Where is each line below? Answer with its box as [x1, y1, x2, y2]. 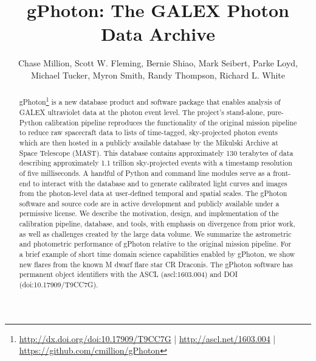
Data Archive [101, 21, 215, 46]
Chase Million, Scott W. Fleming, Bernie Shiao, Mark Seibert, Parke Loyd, [18, 57, 298, 69]
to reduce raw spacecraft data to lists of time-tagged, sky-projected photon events [19, 127, 278, 138]
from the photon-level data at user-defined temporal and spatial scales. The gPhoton [19, 188, 287, 198]
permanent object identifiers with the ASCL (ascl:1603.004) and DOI [19, 269, 238, 279]
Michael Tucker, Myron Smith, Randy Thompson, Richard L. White [30, 68, 286, 81]
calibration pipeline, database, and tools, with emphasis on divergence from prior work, [19, 219, 295, 229]
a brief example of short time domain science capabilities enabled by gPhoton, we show [19, 249, 295, 259]
